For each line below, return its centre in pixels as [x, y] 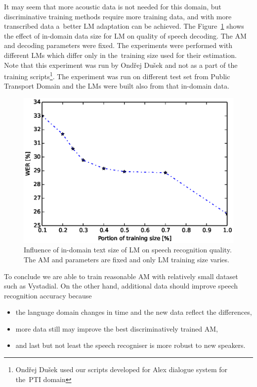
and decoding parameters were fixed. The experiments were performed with [118, 45]
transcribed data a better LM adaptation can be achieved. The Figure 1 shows [124, 26]
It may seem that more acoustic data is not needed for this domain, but [113, 6]
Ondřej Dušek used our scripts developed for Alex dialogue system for [122, 369]
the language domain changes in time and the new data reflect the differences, [134, 312]
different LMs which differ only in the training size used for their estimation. [120, 55]
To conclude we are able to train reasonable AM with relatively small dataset [121, 276]
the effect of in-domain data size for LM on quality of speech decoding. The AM [125, 35]
